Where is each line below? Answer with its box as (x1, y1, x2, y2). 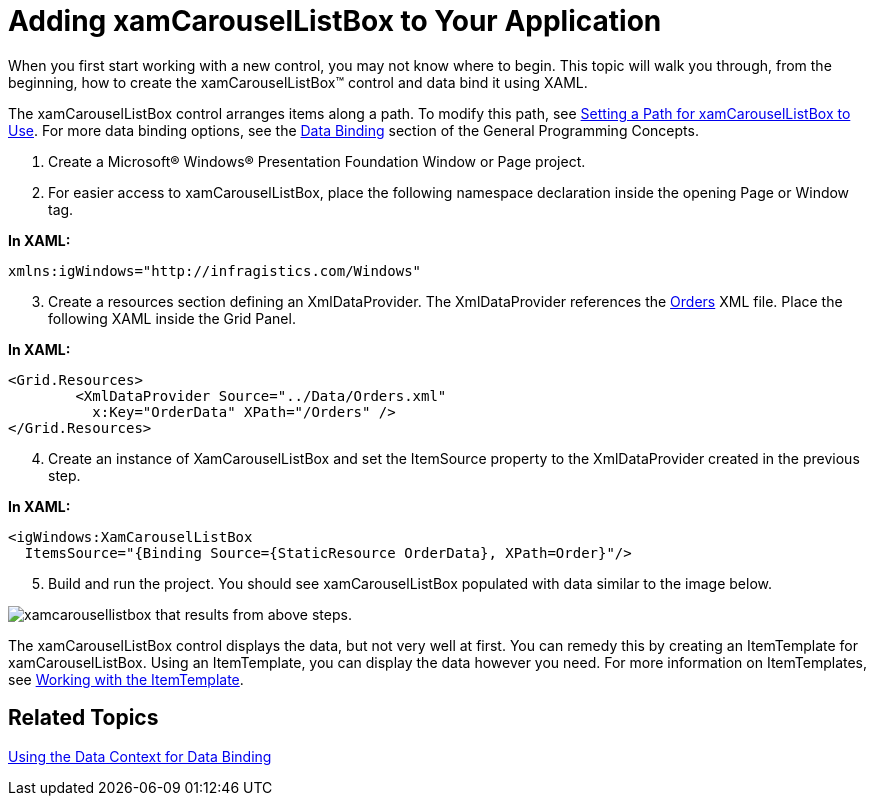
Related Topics (8, 705, 159, 731)
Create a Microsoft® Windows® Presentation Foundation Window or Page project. (48, 152, 586, 170)
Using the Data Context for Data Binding (8, 747, 272, 765)
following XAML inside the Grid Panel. (48, 309, 296, 327)
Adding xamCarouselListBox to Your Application (8, 4, 662, 38)
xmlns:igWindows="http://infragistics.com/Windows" (8, 262, 422, 279)
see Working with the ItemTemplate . (8, 670, 244, 688)
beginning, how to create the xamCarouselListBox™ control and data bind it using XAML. (8, 73, 588, 91)
